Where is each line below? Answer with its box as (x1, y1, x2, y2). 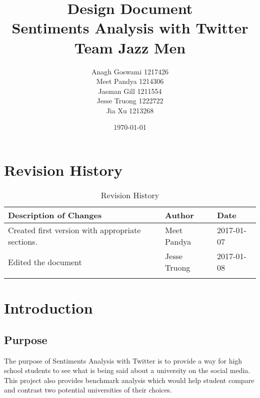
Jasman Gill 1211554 (98, 85, 162, 96)
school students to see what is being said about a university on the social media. (4, 365, 250, 376)
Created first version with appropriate (8, 224, 141, 236)
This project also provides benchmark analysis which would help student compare (4, 375, 254, 385)
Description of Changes (8, 209, 102, 221)
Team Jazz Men (74, 37, 186, 57)
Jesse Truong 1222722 (96, 95, 163, 106)
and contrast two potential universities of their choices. (4, 385, 172, 395)
